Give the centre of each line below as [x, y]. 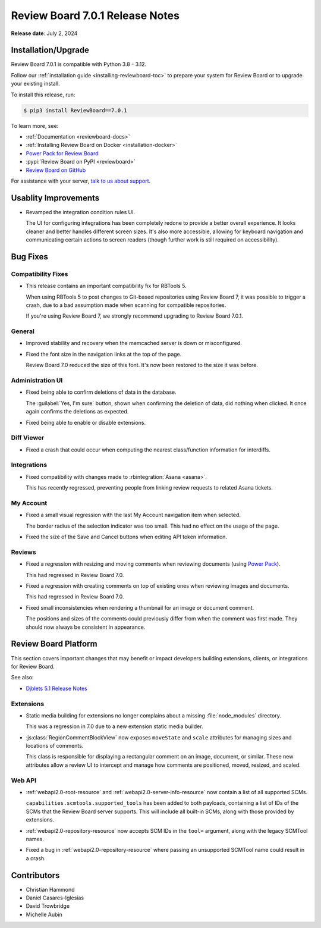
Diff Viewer [28, 438]
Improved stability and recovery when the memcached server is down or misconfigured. [134, 343]
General [23, 331]
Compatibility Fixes [40, 274]
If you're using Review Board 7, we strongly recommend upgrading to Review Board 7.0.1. [135, 316]
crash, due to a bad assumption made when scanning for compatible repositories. [126, 305]
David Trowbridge [48, 906]
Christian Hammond [50, 889]
